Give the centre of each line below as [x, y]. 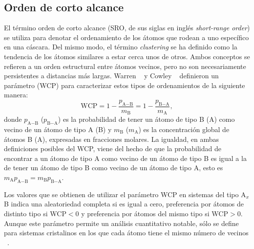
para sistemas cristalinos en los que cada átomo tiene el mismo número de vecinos [126, 233]
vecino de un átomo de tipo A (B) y [58, 129]
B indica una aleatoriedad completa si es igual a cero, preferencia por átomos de [124, 204]
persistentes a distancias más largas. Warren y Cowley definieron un [111, 76]
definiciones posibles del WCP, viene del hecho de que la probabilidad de [113, 148]
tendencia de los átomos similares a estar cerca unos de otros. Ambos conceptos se [127, 56]
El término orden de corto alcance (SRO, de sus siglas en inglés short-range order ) [127, 28]
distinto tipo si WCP [35, 213]
